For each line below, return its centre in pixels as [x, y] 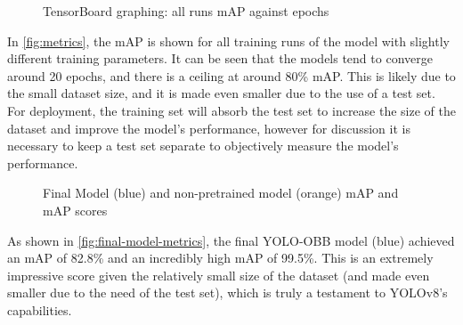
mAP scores [75, 210]
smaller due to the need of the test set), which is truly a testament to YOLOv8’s [227, 292]
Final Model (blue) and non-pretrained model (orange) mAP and [221, 193]
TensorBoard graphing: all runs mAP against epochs [186, 11]
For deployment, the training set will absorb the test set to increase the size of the [231, 110]
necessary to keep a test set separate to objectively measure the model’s [203, 146]
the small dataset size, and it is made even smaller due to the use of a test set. [221, 93]
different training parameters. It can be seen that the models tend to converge [220, 58]
